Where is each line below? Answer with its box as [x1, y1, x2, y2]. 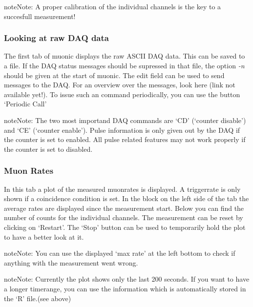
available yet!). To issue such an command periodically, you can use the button [4, 89, 240, 99]
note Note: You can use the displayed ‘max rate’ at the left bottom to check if [4, 248, 235, 258]
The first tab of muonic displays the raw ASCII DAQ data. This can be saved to [4, 51, 245, 61]
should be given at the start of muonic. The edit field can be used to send [4, 70, 225, 80]
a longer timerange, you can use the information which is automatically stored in [4, 283, 246, 293]
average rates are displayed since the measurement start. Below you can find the [4, 203, 244, 213]
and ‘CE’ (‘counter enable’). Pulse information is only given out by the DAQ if [4, 124, 240, 135]
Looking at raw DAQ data [4, 32, 109, 44]
